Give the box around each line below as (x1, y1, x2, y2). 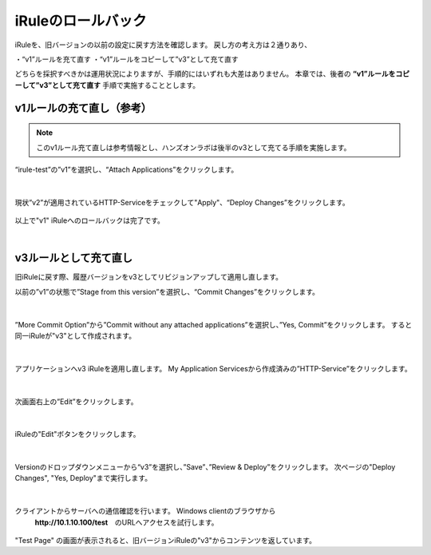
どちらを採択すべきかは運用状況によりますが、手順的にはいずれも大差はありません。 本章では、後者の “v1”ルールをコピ (14, 69, 410, 79)
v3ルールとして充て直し (14, 252, 133, 265)
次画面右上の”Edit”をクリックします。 (14, 396, 138, 406)
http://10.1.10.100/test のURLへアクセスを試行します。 (34, 517, 219, 527)
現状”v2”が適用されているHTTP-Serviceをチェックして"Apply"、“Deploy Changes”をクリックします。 (14, 197, 350, 207)
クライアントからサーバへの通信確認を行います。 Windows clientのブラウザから (14, 506, 276, 516)
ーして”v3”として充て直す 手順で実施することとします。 (14, 80, 200, 89)
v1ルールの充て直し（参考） (14, 101, 152, 115)
